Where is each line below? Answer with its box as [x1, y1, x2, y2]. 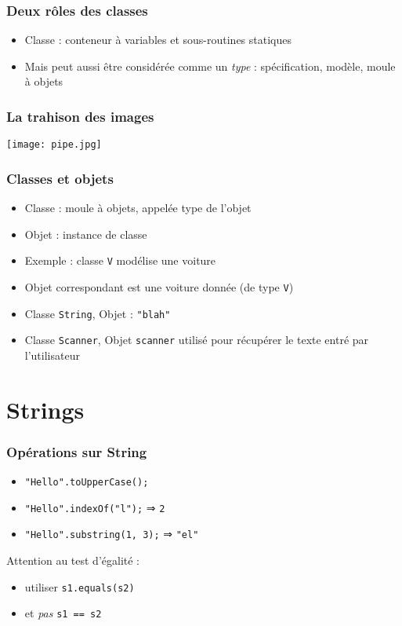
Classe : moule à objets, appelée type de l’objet [24, 200, 252, 216]
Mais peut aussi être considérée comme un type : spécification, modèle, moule [24, 57, 396, 74]
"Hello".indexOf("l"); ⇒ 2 [24, 499, 165, 515]
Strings [6, 393, 85, 425]
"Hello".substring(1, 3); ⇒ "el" [24, 525, 199, 542]
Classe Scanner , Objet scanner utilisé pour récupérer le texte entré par [24, 331, 369, 348]
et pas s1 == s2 [24, 605, 102, 621]
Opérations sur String [6, 441, 147, 461]
